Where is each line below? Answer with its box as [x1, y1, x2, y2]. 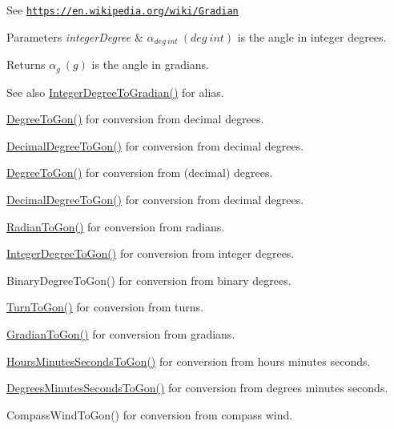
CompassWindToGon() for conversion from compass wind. [6, 406, 293, 423]
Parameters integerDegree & [6, 28, 143, 45]
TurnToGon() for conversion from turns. [6, 299, 203, 315]
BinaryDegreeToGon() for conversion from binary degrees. [6, 271, 291, 288]
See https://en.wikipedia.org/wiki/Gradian [6, 2, 239, 18]
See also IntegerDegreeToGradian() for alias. [6, 83, 224, 100]
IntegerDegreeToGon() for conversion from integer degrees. [6, 245, 295, 262]
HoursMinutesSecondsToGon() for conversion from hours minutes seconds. [6, 352, 371, 369]
